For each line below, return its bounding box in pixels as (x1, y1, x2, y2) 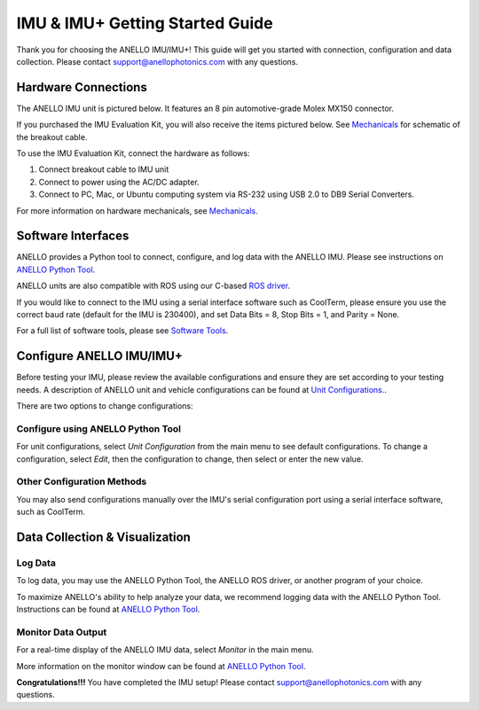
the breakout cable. (16, 131, 88, 142)
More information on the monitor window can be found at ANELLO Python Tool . (16, 660, 306, 671)
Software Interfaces (16, 229, 130, 244)
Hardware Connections (16, 80, 148, 95)
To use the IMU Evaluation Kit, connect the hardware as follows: (16, 148, 250, 159)
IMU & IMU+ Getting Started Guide (16, 13, 274, 33)
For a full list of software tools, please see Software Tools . (16, 325, 229, 336)
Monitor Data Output (16, 626, 107, 638)
